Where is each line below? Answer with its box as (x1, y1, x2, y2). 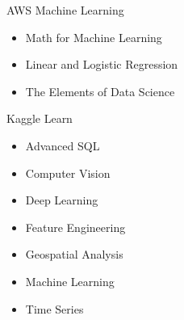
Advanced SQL (25, 137, 100, 154)
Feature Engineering (25, 218, 126, 235)
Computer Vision (25, 164, 111, 181)
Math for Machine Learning (25, 28, 162, 45)
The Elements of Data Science (25, 82, 175, 99)
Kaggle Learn (6, 110, 73, 127)
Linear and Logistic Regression (25, 56, 178, 73)
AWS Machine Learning (6, 2, 124, 18)
